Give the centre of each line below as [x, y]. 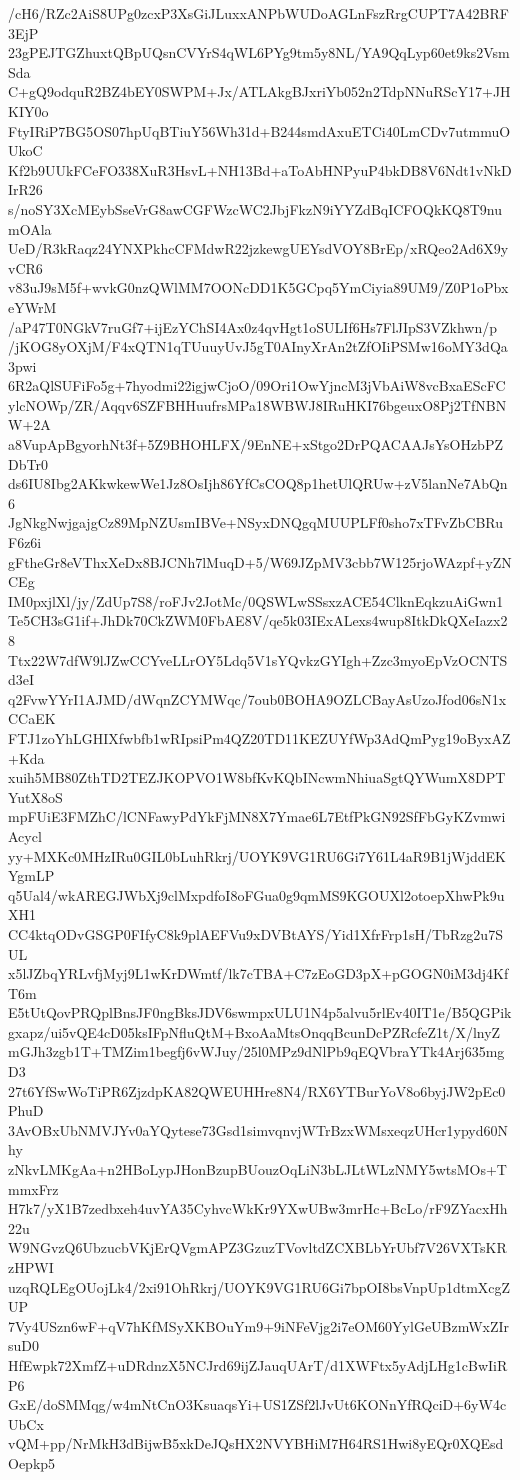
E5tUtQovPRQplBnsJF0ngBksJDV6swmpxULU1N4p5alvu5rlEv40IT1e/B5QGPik [260, 1012]
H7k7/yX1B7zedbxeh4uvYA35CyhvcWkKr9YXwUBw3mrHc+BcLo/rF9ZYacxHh [258, 1208]
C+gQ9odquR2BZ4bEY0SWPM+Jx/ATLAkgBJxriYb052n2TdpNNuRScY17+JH [259, 91]
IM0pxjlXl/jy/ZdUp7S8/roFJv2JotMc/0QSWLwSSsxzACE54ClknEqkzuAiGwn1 [256, 600]
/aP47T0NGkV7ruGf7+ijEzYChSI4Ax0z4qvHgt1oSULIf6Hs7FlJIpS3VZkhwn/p [253, 326]
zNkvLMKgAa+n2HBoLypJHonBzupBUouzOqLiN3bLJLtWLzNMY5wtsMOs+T [257, 1169]
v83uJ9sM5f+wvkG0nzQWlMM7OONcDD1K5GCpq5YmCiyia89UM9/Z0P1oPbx [258, 287]
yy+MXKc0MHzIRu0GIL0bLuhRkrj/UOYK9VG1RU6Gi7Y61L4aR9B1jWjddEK [257, 855]
